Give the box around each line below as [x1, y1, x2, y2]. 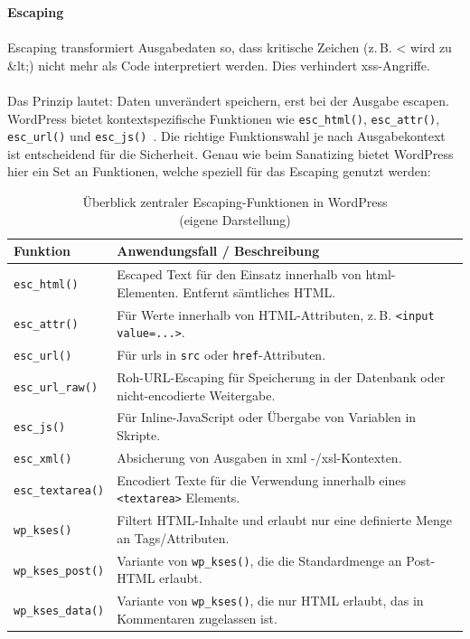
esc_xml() [14, 452, 72, 465]
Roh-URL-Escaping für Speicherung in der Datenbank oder [117, 368, 446, 386]
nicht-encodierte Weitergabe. [117, 385, 276, 404]
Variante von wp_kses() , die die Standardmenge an [117, 550, 402, 569]
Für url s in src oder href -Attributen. [117, 345, 326, 364]
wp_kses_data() [14, 605, 105, 618]
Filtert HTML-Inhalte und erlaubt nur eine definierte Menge [117, 511, 453, 530]
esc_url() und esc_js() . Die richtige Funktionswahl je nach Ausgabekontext [7, 127, 446, 146]
